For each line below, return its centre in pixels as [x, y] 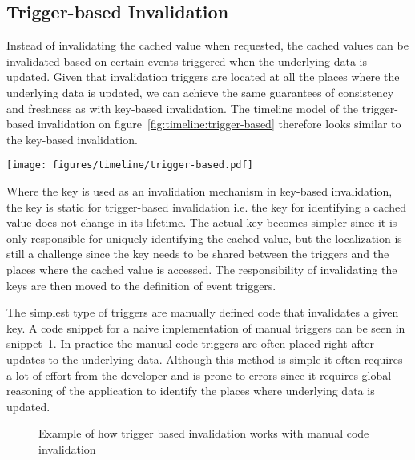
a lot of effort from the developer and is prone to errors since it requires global [199, 375]
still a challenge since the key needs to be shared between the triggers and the [198, 254]
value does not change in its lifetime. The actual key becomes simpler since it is [202, 222]
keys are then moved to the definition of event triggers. [141, 285]
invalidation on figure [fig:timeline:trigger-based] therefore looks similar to [219, 124]
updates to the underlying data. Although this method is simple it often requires [205, 359]
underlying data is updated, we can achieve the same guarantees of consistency [200, 92]
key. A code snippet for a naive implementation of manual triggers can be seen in [206, 327]
